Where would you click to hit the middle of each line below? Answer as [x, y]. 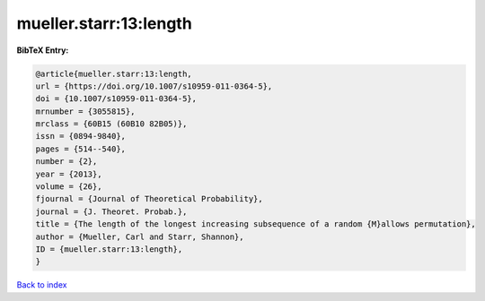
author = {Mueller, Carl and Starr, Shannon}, [140, 236]
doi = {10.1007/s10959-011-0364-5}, [116, 99]
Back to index [42, 285]
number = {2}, [66, 162]
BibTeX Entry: [43, 50]
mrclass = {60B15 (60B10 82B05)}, [111, 124]
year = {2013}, [69, 174]
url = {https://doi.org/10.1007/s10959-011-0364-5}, [154, 86]
